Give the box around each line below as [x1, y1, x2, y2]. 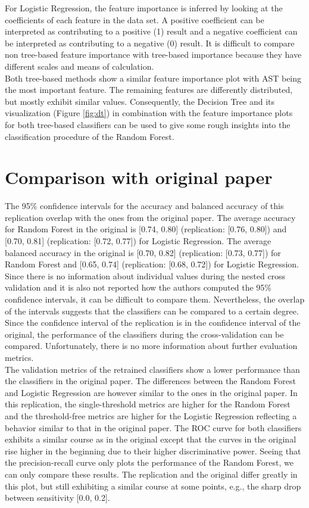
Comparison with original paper [5, 165, 273, 189]
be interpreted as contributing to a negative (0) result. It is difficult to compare [5, 36, 295, 49]
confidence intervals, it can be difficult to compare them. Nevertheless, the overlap [5, 293, 305, 305]
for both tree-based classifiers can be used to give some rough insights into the [5, 118, 291, 130]
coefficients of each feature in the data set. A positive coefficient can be [5, 13, 264, 26]
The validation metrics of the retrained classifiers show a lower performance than [5, 363, 300, 375]
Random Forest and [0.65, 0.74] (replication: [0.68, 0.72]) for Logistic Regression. [5, 258, 299, 270]
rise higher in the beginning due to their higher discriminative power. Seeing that [5, 444, 301, 457]
